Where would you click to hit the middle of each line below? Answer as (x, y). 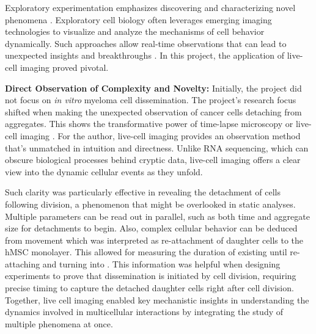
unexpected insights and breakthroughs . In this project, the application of (145, 55)
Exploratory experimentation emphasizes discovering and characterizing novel (150, 7)
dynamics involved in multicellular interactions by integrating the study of (144, 312)
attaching (23, 263)
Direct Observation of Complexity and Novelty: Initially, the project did (153, 88)
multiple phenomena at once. (59, 323)
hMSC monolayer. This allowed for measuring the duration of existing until (146, 252)
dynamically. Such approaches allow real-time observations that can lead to (146, 43)
